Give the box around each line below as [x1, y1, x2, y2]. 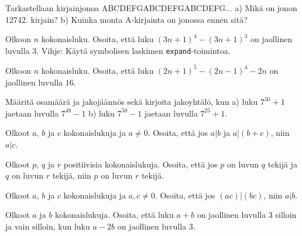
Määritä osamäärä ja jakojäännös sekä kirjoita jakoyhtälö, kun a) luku [5, 95, 258, 108]
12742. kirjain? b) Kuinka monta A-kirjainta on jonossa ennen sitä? [5, 13, 248, 25]
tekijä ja [267, 158, 297, 170]
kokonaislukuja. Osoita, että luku [54, 208, 174, 221]
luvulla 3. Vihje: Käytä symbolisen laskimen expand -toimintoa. [5, 44, 231, 56]
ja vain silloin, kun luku [5, 220, 90, 232]
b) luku [88, 107, 115, 119]
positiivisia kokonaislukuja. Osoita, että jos [63, 158, 218, 170]
